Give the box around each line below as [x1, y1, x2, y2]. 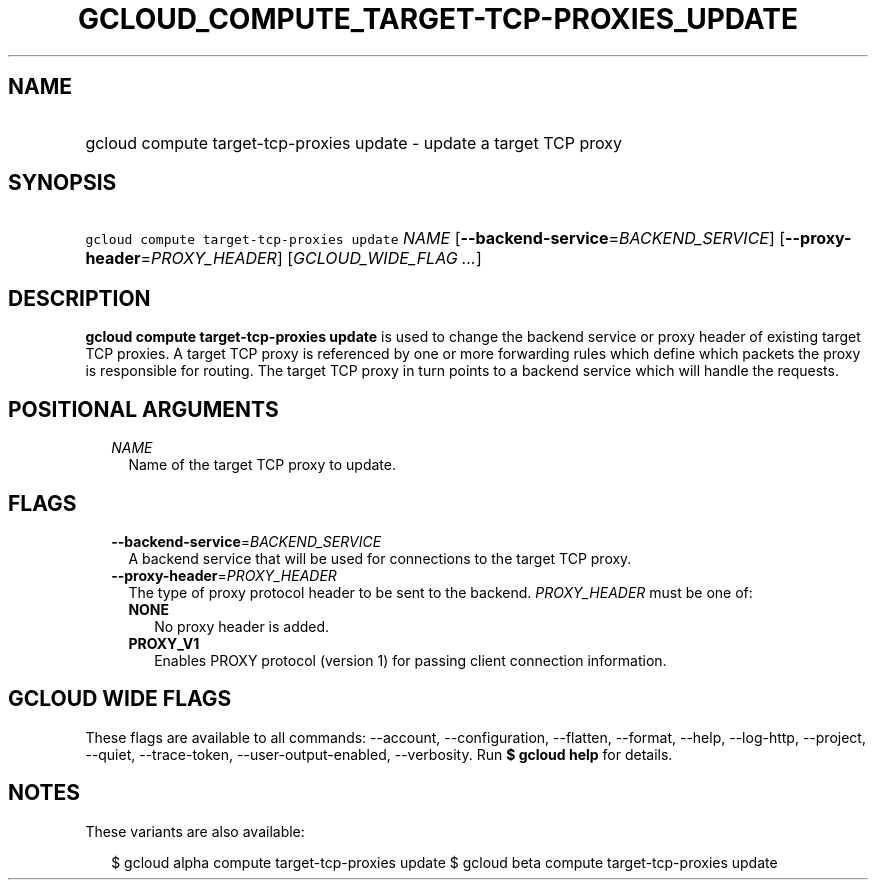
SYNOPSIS [8, 170, 117, 196]
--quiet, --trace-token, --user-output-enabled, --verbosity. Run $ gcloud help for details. [85, 745, 673, 763]
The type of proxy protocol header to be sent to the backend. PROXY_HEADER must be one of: [128, 583, 753, 601]
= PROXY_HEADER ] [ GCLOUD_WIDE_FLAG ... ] [140, 248, 482, 269]
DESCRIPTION [8, 285, 151, 311]
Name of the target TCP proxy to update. [128, 456, 397, 474]
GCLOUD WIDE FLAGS [8, 686, 232, 712]
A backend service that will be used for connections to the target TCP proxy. [128, 549, 632, 567]
